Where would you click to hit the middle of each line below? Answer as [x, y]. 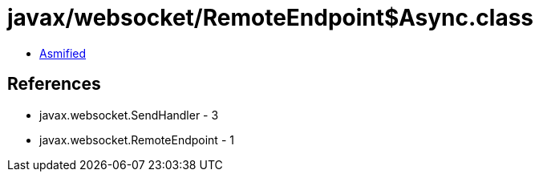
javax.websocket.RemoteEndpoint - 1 [137, 140]
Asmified [63, 53]
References [54, 84]
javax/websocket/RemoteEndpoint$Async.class [271, 18]
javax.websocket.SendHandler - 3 [129, 115]
